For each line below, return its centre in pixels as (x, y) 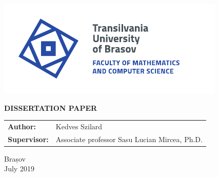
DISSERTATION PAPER (51, 107)
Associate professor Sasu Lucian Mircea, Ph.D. (129, 139)
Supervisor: (28, 139)
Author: (22, 126)
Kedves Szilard (79, 126)
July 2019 (19, 169)
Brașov (15, 158)
